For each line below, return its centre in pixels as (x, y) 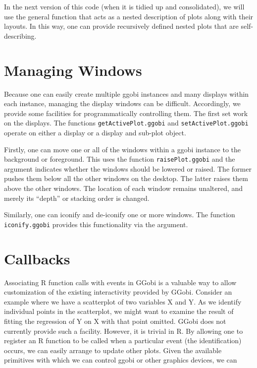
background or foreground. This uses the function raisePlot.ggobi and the (120, 159)
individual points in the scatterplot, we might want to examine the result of (119, 311)
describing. (20, 35)
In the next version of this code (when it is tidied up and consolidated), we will (124, 6)
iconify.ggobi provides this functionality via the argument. (96, 224)
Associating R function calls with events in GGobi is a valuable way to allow (120, 282)
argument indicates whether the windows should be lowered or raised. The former (128, 168)
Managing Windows (73, 70)
